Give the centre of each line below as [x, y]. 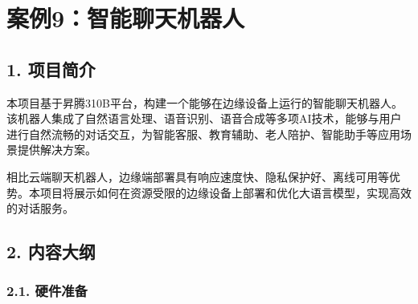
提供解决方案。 [57, 150]
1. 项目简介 [51, 69]
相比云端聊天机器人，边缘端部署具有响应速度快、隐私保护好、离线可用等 [198, 176]
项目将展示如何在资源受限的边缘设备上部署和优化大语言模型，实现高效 [225, 192]
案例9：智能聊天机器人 [126, 18]
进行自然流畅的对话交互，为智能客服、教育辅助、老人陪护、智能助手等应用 [203, 134]
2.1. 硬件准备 [47, 291]
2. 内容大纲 [51, 251]
